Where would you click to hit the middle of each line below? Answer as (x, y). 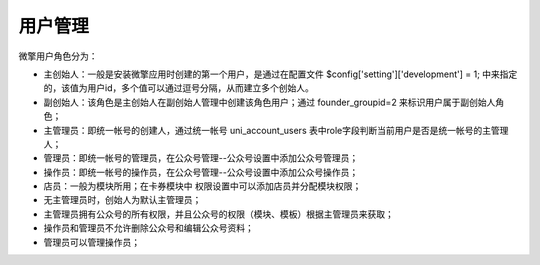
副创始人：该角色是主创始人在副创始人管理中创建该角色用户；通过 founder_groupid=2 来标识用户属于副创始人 (269, 102)
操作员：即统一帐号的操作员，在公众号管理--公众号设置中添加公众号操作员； (201, 172)
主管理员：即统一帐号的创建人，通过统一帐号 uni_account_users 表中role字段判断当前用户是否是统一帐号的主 (267, 130)
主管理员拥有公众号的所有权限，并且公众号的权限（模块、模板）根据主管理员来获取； (218, 214)
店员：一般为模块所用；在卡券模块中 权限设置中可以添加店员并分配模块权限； (202, 186)
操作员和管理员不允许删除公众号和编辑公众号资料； (148, 228)
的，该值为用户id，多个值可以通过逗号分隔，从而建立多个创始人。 (178, 88)
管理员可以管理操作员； (91, 242)
